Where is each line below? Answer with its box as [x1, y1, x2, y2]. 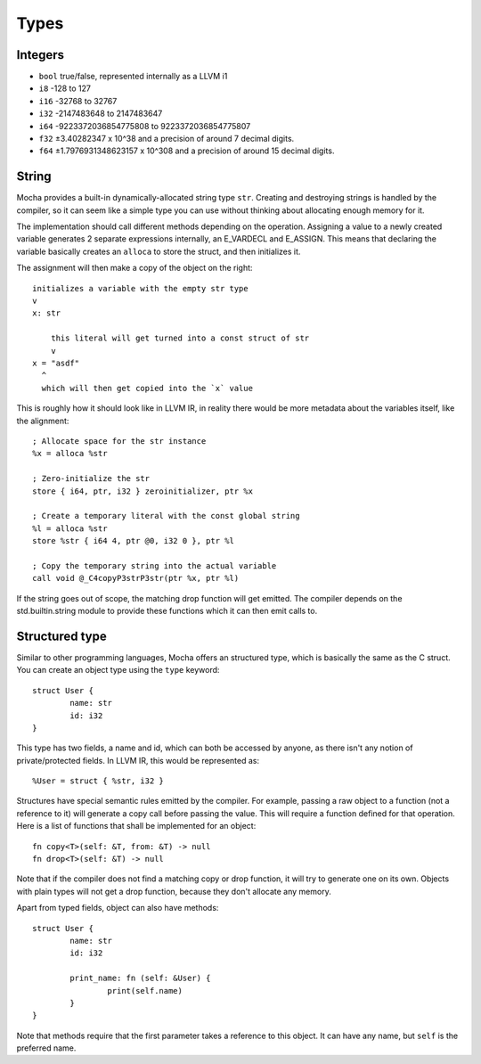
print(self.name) [107, 986, 183, 995]
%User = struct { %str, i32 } [32, 776, 165, 786]
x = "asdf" [32, 358, 80, 368]
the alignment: [16, 415, 69, 426]
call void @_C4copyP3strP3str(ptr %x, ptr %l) [32, 573, 240, 584]
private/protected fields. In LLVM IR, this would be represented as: [16, 755, 260, 765]
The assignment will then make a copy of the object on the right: [16, 263, 253, 274]
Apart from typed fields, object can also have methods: [16, 903, 219, 913]
